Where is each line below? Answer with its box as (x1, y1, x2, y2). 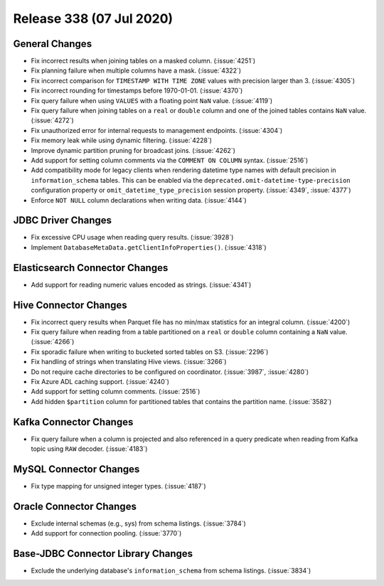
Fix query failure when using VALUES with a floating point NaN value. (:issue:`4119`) (31, 96, 273, 105)
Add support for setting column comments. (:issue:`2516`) (31, 388, 201, 396)
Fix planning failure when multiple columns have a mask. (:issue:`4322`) (31, 66, 242, 75)
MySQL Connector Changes (13, 463, 140, 475)
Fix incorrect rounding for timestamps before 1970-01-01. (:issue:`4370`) (31, 86, 243, 95)
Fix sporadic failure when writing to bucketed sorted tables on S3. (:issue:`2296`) (31, 347, 269, 356)
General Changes (13, 38, 92, 50)
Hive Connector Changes (13, 299, 127, 311)
